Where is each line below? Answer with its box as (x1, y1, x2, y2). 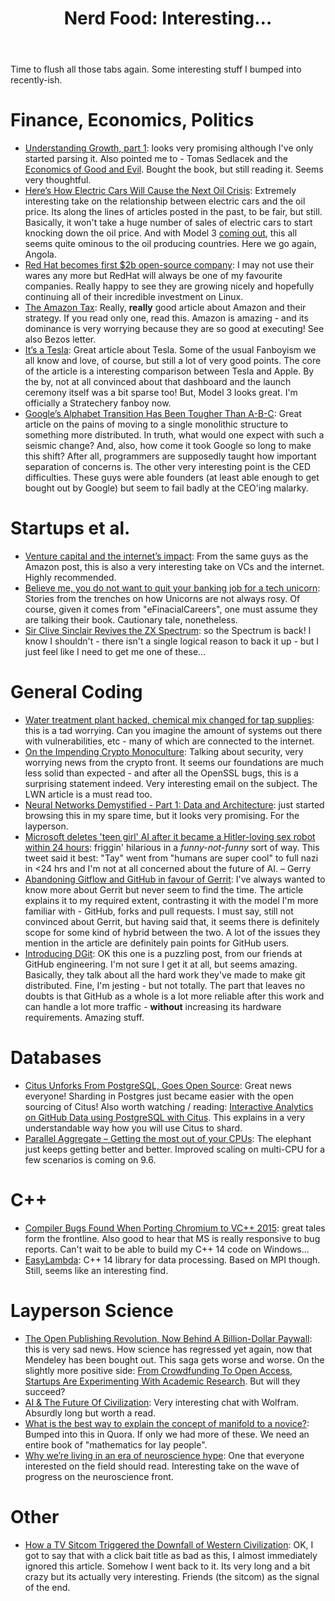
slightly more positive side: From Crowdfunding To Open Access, (24, 1364, 293, 1376)
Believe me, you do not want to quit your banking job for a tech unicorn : (24, 582, 321, 594)
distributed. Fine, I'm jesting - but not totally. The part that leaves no (24, 980, 306, 991)
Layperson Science (10, 1300, 174, 1322)
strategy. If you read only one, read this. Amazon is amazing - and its (24, 312, 309, 324)
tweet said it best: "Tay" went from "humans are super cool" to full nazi (24, 852, 319, 864)
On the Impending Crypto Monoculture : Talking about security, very (24, 746, 304, 757)
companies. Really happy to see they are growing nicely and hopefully (24, 280, 315, 292)
